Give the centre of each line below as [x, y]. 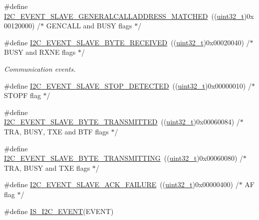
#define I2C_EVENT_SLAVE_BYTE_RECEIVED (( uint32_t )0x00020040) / [127, 42]
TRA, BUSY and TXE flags [47, 167]
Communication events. [40, 68]
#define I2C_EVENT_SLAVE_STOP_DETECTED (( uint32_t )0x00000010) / [128, 85]
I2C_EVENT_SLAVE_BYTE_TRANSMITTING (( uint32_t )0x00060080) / [124, 158]
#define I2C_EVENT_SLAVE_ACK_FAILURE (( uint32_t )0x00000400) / [122, 184]
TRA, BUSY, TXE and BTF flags [56, 131]
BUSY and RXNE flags [40, 52]
